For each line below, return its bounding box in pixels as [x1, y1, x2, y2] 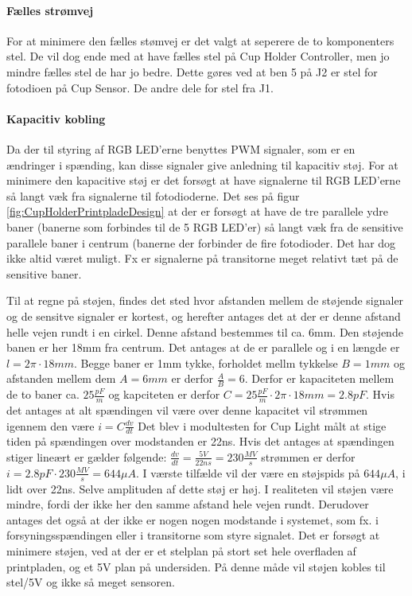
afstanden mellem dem [6, 370, 116, 387]
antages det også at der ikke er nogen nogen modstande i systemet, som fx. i [6, 511, 379, 528]
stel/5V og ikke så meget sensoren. [6, 574, 175, 590]
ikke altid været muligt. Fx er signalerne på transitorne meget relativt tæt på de [6, 250, 398, 267]
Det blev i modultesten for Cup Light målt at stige [138, 417, 387, 434]
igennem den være [6, 417, 95, 434]
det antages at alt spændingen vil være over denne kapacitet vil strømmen [6, 401, 368, 418]
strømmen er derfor [261, 448, 356, 465]
